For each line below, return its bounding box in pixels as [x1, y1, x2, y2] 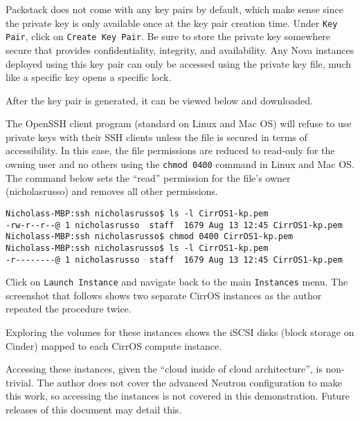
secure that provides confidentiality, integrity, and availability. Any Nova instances [6, 42, 354, 57]
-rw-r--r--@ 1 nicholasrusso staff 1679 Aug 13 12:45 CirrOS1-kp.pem [6, 220, 343, 230]
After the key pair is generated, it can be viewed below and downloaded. [6, 93, 313, 107]
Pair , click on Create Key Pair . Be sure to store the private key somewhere [6, 29, 331, 44]
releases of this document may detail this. [6, 402, 182, 416]
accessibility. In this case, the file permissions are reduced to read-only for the [6, 143, 335, 158]
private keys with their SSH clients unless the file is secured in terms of [6, 129, 307, 144]
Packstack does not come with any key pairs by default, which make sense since [6, 2, 343, 16]
